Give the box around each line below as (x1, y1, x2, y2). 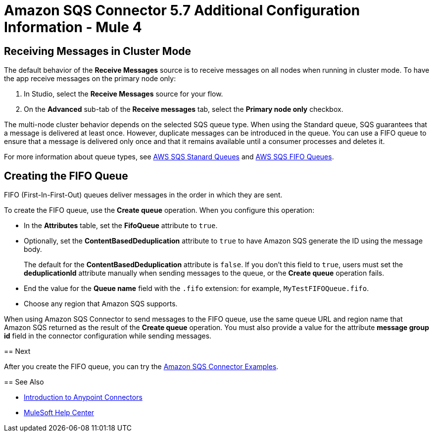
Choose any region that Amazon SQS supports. (24, 299, 178, 308)
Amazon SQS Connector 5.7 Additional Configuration (4, 2, 360, 19)
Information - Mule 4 (4, 19, 142, 36)
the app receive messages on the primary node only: (4, 74, 176, 83)
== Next (4, 347, 31, 356)
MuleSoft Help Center (24, 408, 95, 417)
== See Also (4, 378, 44, 387)
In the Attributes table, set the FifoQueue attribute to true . (24, 221, 218, 230)
